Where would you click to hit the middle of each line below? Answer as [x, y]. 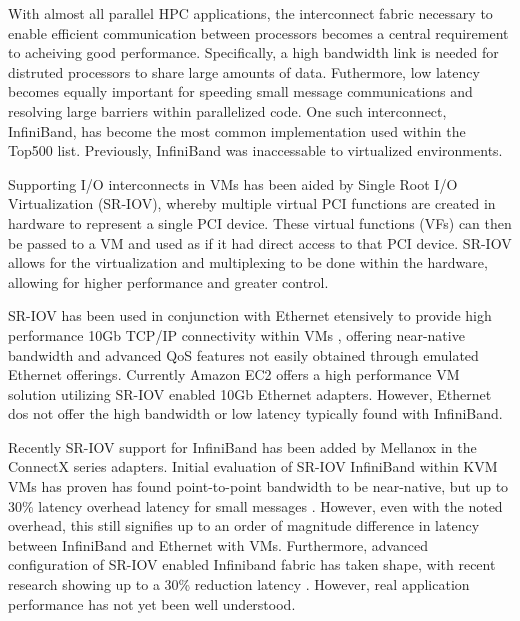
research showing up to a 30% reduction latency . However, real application [239, 584]
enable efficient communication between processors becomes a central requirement [258, 32]
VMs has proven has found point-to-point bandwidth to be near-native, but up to [258, 486]
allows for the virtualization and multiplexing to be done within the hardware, [248, 262]
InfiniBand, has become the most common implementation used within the [237, 130]
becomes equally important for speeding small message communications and [240, 91]
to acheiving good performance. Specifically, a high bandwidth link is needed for [253, 52]
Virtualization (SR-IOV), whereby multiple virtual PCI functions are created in [252, 203]
